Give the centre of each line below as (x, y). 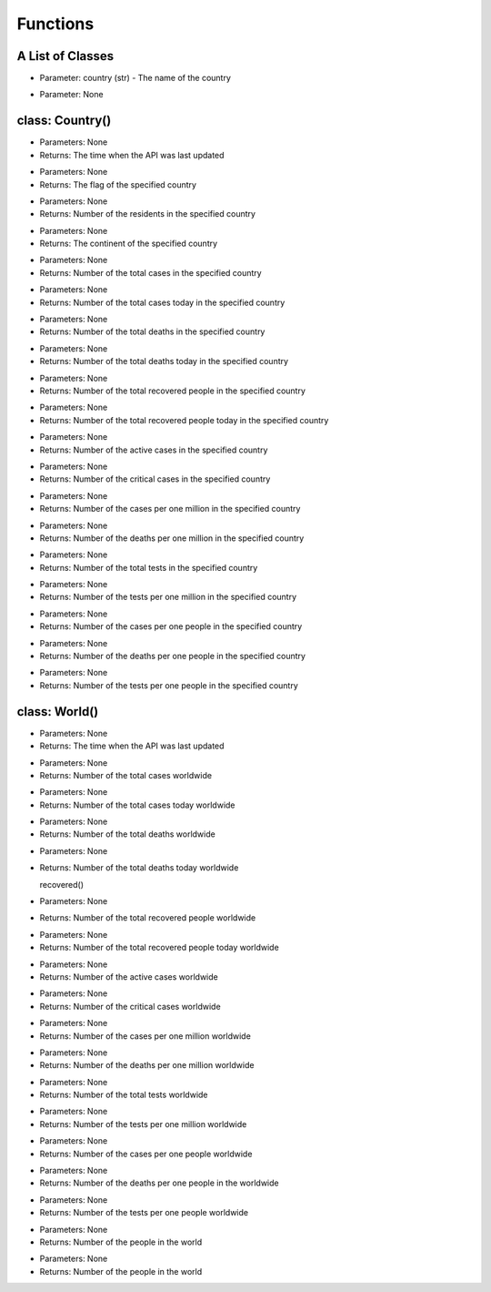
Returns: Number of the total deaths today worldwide (139, 868)
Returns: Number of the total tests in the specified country (149, 567)
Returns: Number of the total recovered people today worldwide (159, 948)
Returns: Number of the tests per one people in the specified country (169, 685)
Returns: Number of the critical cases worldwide (130, 1006)
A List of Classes (65, 56)
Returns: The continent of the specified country (129, 244)
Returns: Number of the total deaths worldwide (127, 834)
